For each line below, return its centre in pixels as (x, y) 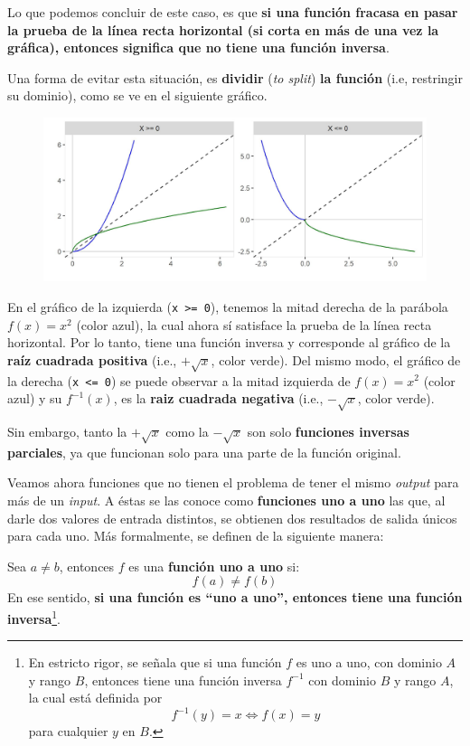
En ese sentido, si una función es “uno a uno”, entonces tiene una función (235, 597)
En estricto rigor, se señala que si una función (155, 662)
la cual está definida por (95, 698)
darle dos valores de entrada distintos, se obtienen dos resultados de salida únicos (232, 518)
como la (187, 431)
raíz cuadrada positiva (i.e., (92, 359)
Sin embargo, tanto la (67, 431)
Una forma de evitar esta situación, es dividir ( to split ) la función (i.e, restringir (235, 77)
